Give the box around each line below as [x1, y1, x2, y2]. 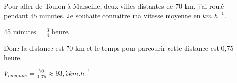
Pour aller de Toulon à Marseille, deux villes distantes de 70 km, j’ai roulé [4, 1, 224, 11]
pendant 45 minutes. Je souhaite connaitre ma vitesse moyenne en [4, 10, 201, 20]
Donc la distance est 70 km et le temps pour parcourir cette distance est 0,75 [4, 43, 234, 53]
